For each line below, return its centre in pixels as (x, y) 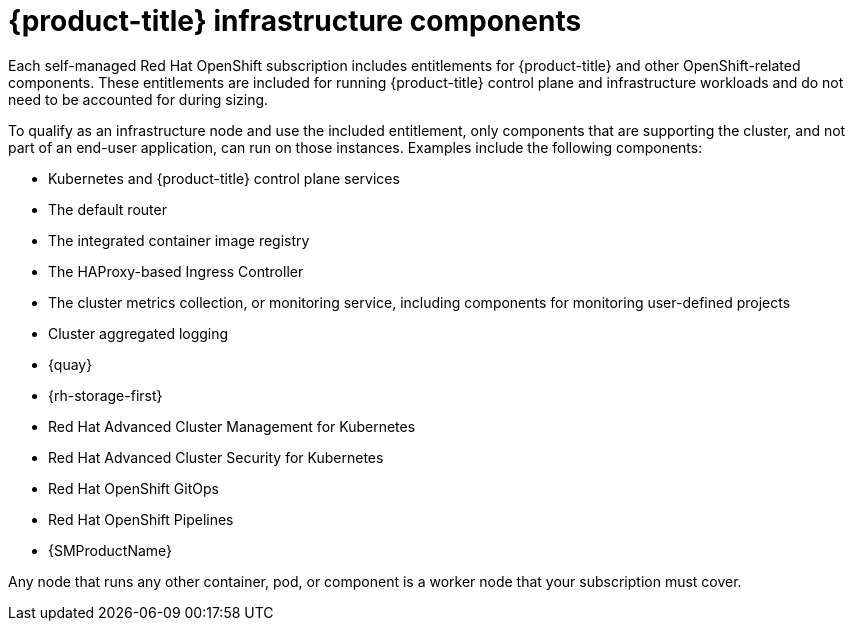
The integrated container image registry (179, 240)
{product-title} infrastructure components (295, 21)
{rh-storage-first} (105, 395)
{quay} (70, 364)
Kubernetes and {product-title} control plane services (224, 178)
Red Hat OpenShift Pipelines (141, 519)
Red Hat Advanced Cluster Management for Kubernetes (232, 426)
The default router (107, 209)
